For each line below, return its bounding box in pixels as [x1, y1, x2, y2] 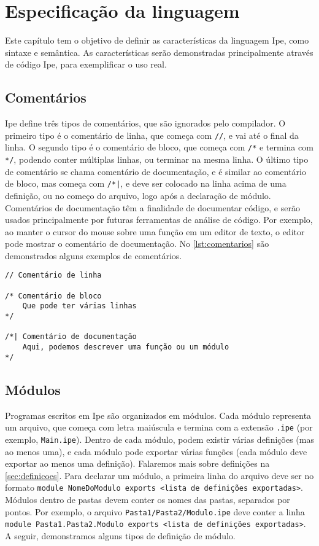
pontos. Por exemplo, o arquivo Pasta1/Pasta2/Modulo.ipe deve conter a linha [5, 505, 305, 518]
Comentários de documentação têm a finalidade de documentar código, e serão [5, 201, 300, 214]
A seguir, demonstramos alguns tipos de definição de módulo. [5, 529, 236, 542]
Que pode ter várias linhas [22, 302, 137, 311]
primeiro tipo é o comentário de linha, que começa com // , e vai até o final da [5, 128, 299, 141]
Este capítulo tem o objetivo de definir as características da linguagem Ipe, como [5, 34, 309, 47]
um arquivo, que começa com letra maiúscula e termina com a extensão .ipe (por [5, 421, 313, 434]
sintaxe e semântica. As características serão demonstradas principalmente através [5, 45, 313, 58]
